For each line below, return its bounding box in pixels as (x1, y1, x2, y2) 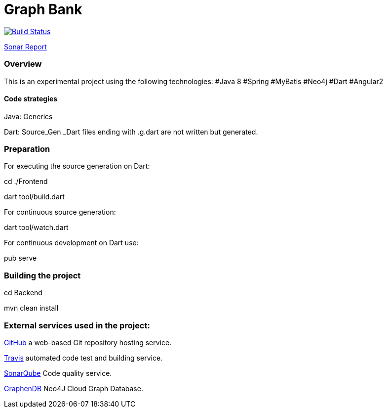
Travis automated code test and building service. (4, 353, 163, 362)
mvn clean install (4, 304, 59, 313)
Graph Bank (4, 1, 82, 18)
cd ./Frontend (4, 177, 48, 186)
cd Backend (4, 288, 42, 297)
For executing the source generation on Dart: (4, 162, 150, 171)
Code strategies (4, 94, 58, 103)
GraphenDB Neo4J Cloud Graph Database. (4, 384, 143, 393)
